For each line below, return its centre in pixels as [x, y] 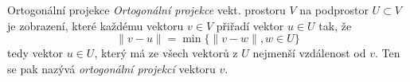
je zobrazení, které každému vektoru [96, 25]
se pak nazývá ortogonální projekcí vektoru [111, 68]
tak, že [335, 25]
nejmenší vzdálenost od [309, 53]
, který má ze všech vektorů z [166, 53]
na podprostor [334, 10]
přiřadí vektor [250, 25]
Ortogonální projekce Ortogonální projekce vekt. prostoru [146, 10]
